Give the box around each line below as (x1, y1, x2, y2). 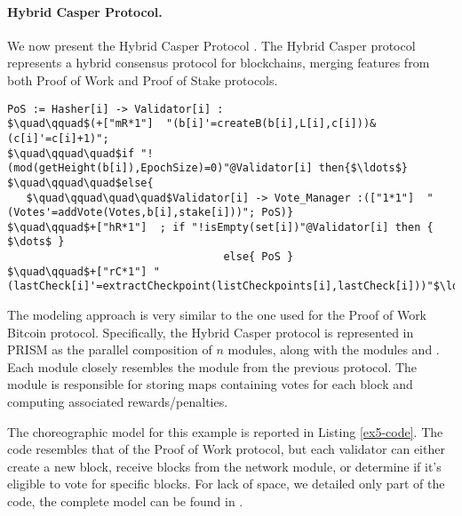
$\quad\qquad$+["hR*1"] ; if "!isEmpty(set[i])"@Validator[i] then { (7, 220, 434, 234)
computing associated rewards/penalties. (7, 393, 228, 411)
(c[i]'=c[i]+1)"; (7, 131, 109, 145)
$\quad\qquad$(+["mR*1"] (7, 117, 154, 131)
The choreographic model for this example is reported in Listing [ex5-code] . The (7, 422, 443, 441)
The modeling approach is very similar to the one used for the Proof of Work (7, 306, 427, 324)
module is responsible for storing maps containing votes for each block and (7, 375, 413, 393)
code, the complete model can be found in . (7, 492, 243, 511)
